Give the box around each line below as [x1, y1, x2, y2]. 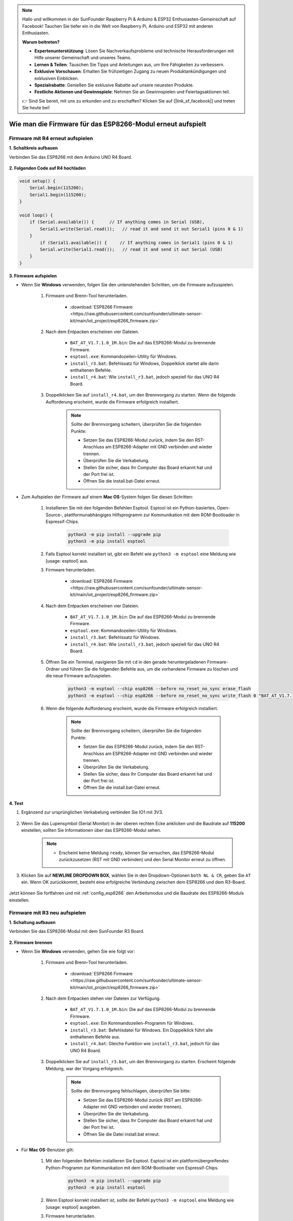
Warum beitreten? [22, 39, 60, 45]
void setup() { [19, 178, 56, 184]
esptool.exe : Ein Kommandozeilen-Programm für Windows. [70, 1020, 194, 1026]
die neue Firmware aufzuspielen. [45, 673, 112, 679]
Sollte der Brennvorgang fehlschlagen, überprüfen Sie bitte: [71, 1088, 191, 1094]
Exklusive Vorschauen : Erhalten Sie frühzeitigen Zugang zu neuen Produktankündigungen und [34, 68, 227, 74]
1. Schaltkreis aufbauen [9, 145, 58, 151]
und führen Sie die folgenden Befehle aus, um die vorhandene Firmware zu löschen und [61, 666, 238, 672]
